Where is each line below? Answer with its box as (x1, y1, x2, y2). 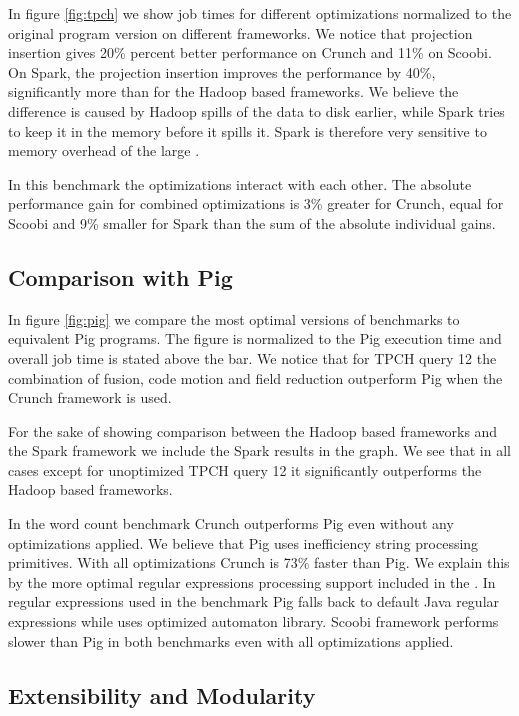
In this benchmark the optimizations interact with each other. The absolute (8, 173, 472, 194)
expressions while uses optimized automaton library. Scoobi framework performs (8, 611, 499, 632)
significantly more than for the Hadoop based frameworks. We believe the (8, 81, 459, 102)
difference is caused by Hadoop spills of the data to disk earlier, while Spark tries (8, 100, 505, 121)
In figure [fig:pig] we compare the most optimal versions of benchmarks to (8, 308, 460, 329)
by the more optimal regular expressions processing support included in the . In (8, 571, 496, 592)
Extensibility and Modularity (8, 679, 316, 710)
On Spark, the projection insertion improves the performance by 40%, (8, 61, 436, 82)
